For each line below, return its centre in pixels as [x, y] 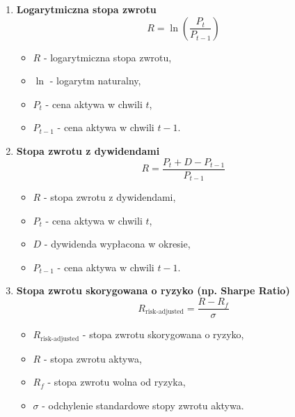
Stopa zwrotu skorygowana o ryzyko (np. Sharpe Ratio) [153, 290]
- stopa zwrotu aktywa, [93, 358]
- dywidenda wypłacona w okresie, [117, 244]
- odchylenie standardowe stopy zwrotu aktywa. [143, 405]
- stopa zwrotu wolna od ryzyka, [117, 382]
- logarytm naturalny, [95, 81]
